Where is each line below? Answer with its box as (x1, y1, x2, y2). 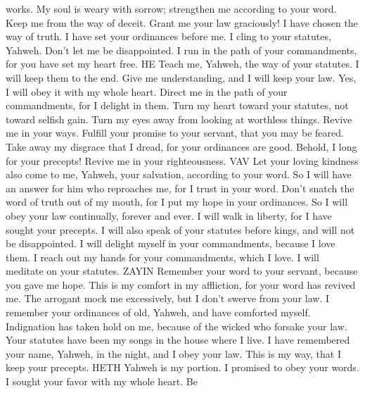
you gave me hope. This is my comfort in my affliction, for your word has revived (6, 277, 356, 292)
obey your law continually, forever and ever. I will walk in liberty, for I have (6, 208, 332, 223)
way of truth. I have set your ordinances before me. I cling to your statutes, (6, 29, 331, 44)
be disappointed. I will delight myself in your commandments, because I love (6, 236, 335, 251)
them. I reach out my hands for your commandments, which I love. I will (6, 249, 319, 264)
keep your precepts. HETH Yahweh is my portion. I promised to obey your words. (6, 360, 359, 375)
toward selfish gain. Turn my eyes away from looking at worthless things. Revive (6, 111, 352, 126)
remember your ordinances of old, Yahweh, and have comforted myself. (6, 305, 311, 320)
